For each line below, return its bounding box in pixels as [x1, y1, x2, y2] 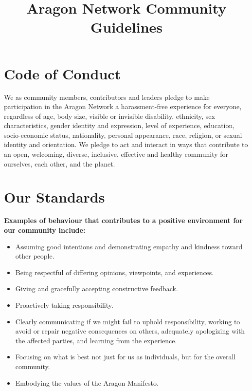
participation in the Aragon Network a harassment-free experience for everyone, [4, 101, 242, 112]
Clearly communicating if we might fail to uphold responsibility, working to [15, 316, 240, 326]
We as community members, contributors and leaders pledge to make [4, 92, 210, 102]
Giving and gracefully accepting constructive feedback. [15, 283, 178, 294]
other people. [15, 251, 54, 261]
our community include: [4, 224, 86, 235]
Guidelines [90, 17, 162, 37]
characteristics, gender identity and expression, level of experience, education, [4, 120, 235, 130]
